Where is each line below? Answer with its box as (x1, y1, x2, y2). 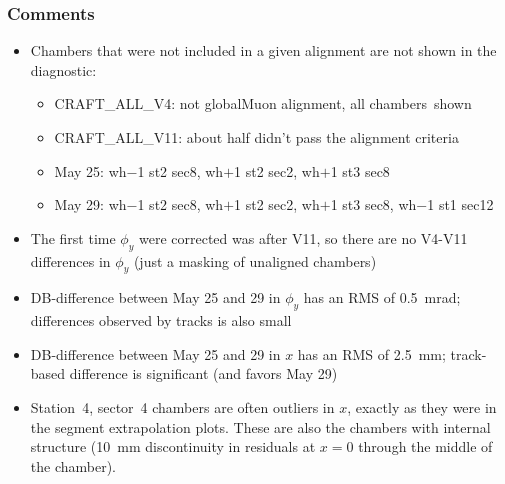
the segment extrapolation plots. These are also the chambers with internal (30, 416, 491, 437)
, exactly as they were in (347, 396, 497, 417)
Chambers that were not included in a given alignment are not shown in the (30, 40, 497, 61)
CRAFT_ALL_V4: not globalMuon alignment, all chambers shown (54, 93, 472, 114)
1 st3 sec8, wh (330, 194, 417, 215)
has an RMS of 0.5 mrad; (303, 287, 461, 308)
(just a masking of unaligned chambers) (133, 250, 377, 271)
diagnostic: (30, 59, 97, 80)
